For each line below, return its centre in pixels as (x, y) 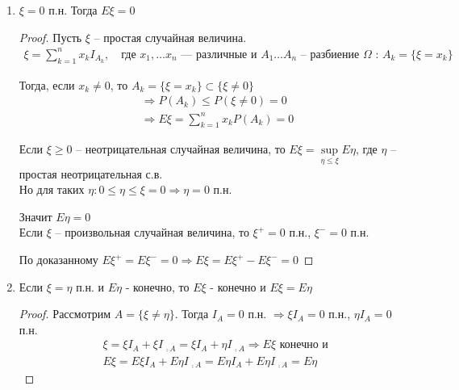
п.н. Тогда (73, 10)
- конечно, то (157, 286)
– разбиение (330, 55)
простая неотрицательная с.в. (91, 173)
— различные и (219, 55)
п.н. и (90, 286)
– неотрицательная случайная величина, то (181, 149)
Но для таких (52, 189)
